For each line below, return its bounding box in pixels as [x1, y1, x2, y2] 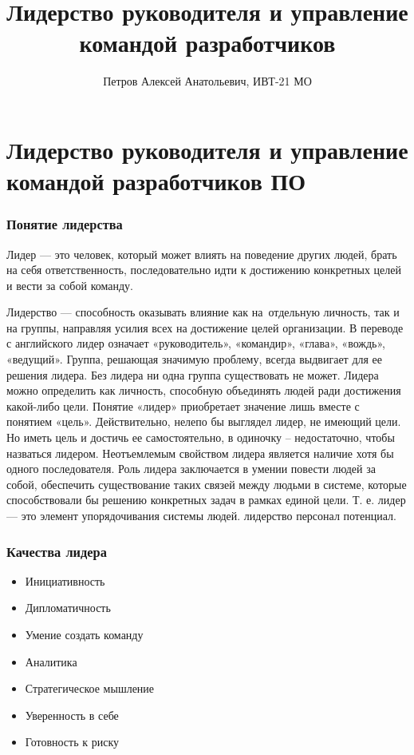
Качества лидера [6, 541, 107, 561]
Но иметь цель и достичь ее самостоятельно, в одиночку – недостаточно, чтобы [6, 429, 395, 446]
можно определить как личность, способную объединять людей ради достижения [6, 382, 401, 399]
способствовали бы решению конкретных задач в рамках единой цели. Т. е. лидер [6, 491, 406, 508]
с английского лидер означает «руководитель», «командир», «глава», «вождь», [6, 335, 385, 352]
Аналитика [25, 653, 77, 670]
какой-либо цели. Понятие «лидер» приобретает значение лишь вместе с [6, 397, 360, 414]
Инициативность [25, 572, 105, 589]
